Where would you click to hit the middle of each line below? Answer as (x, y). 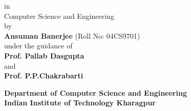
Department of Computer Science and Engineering (95, 92)
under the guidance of (38, 46)
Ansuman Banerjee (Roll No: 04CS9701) (72, 35)
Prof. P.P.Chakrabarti (44, 76)
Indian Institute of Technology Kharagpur (80, 103)
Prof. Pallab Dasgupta (44, 55)
